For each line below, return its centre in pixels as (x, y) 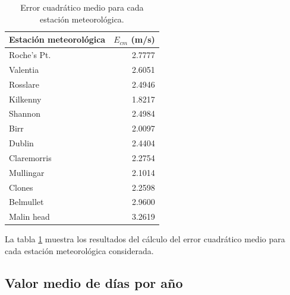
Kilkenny (25, 99)
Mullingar (27, 172)
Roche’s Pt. (30, 55)
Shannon (25, 113)
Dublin (21, 143)
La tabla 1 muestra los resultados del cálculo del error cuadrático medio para (145, 239)
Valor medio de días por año (94, 282)
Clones (21, 187)
